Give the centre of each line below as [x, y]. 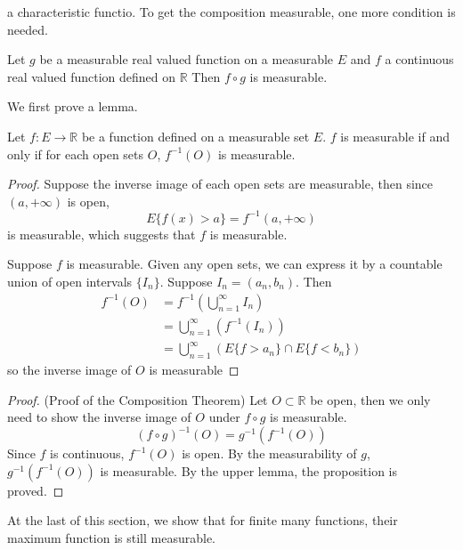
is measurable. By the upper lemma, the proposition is [248, 470]
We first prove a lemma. [73, 106]
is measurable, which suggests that [102, 234]
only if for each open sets [76, 154]
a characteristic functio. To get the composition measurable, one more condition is [231, 12]
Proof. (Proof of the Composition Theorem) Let [138, 399]
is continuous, [87, 453]
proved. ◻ [36, 490]
